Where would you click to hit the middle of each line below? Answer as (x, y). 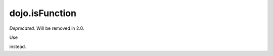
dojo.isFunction (43, 13)
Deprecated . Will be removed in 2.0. (47, 28)
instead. (18, 47)
